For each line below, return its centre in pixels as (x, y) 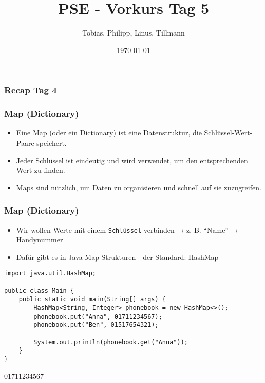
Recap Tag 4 (31, 90)
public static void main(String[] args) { (92, 299)
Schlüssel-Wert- (228, 133)
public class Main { (39, 291)
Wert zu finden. (41, 170)
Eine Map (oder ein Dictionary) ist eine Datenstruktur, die (109, 133)
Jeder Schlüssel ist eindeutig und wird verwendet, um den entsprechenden (132, 160)
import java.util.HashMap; (50, 274)
